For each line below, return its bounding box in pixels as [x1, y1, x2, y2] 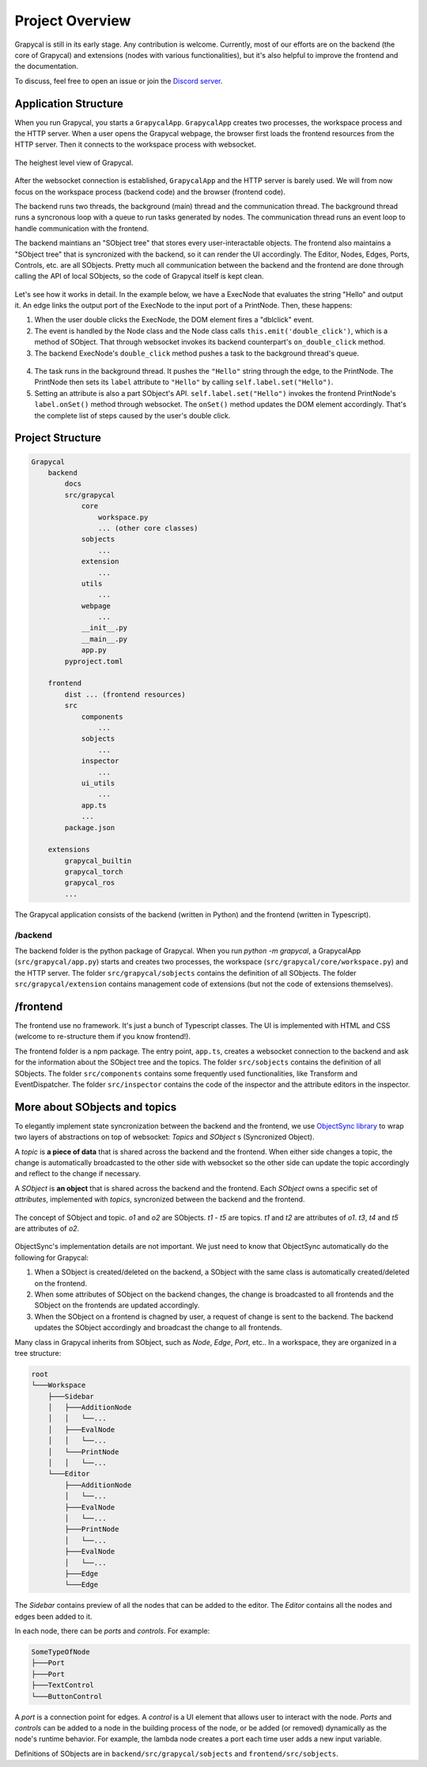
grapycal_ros [64, 878, 115, 887]
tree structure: [14, 1348, 62, 1358]
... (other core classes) [97, 524, 198, 532]
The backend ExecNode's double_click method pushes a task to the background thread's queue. [34, 348, 360, 358]
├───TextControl [31, 1681, 95, 1690]
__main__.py [81, 634, 128, 643]
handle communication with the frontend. [14, 223, 149, 233]
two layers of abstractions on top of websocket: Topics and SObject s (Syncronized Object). [14, 1133, 315, 1142]
